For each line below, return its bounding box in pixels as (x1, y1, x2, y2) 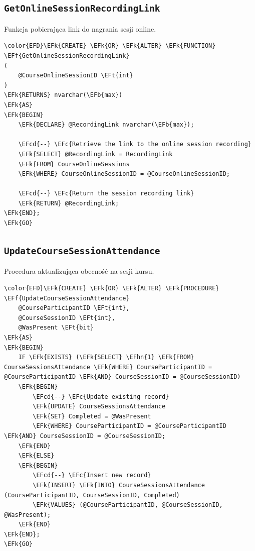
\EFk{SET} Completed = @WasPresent (33, 412, 151, 420)
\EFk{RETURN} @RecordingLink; (18, 199, 119, 207)
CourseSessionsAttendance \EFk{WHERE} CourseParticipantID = (4, 363, 212, 371)
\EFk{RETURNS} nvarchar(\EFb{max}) (4, 91, 123, 99)
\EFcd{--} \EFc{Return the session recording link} (18, 190, 194, 197)
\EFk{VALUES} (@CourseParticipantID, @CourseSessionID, (33, 501, 223, 509)
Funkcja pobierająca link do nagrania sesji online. (4, 23, 156, 34)
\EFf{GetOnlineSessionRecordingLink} (4, 52, 130, 59)
